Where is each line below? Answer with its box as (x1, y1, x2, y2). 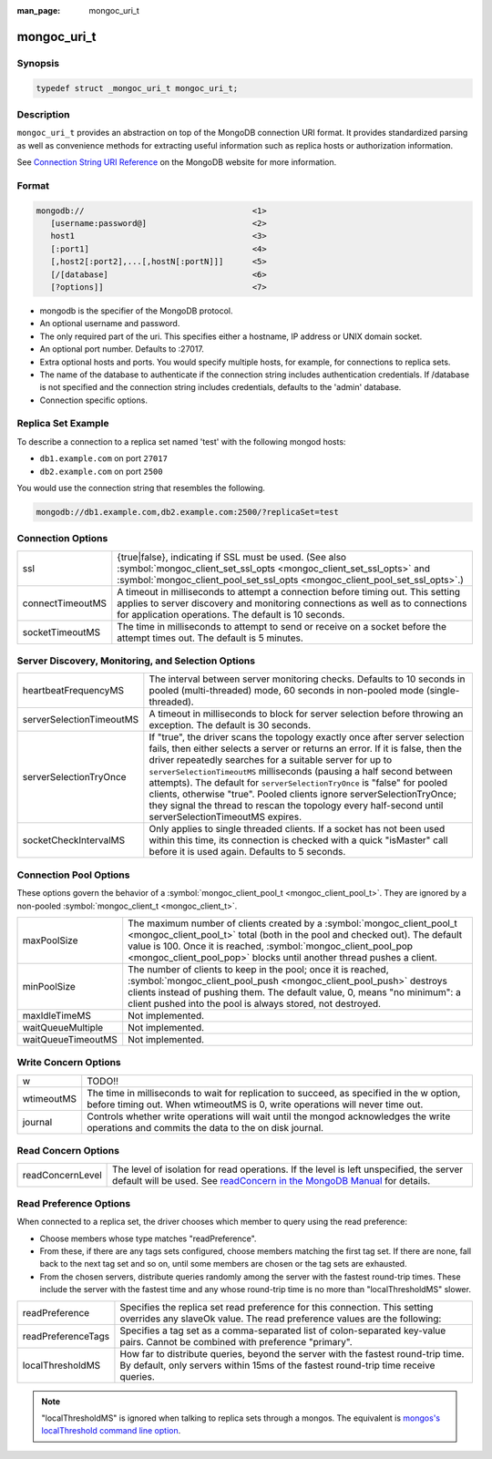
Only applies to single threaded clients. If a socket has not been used (149, 823, 446, 836)
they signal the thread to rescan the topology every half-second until (149, 799, 444, 812)
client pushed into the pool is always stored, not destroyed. (128, 998, 382, 1010)
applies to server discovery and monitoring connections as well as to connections (117, 597, 467, 610)
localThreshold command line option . (41, 1425, 181, 1436)
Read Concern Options (16, 1145, 120, 1157)
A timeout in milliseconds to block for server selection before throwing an (149, 707, 464, 720)
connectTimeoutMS (22, 597, 108, 610)
